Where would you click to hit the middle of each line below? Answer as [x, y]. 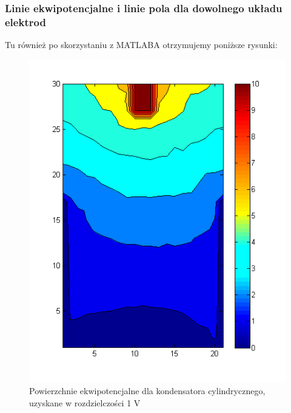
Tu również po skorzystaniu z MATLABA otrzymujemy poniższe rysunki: [141, 45]
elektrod [25, 22]
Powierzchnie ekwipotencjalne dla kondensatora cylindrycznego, [147, 391]
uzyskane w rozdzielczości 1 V [85, 402]
